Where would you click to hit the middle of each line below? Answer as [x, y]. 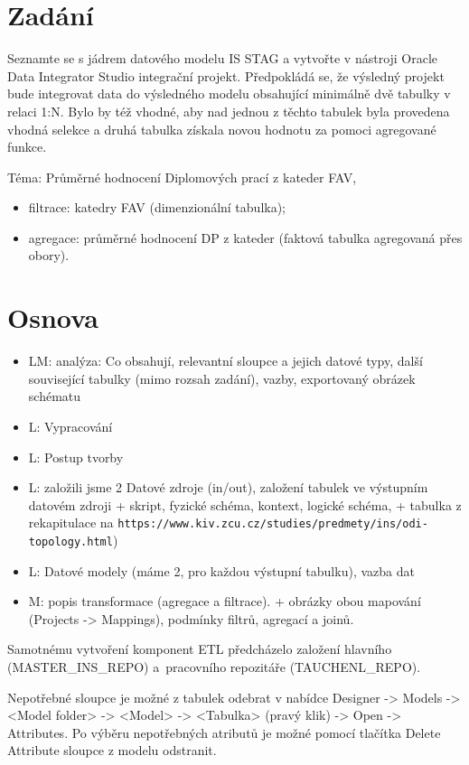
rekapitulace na [71, 522]
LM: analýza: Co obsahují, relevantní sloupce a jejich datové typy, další [225, 361]
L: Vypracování [70, 426]
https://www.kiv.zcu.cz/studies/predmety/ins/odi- [273, 524]
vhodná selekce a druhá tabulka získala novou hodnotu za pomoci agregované [222, 129]
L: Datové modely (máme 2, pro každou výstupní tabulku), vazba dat [221, 570]
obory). [49, 255]
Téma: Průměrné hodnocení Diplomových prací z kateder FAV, [182, 177]
